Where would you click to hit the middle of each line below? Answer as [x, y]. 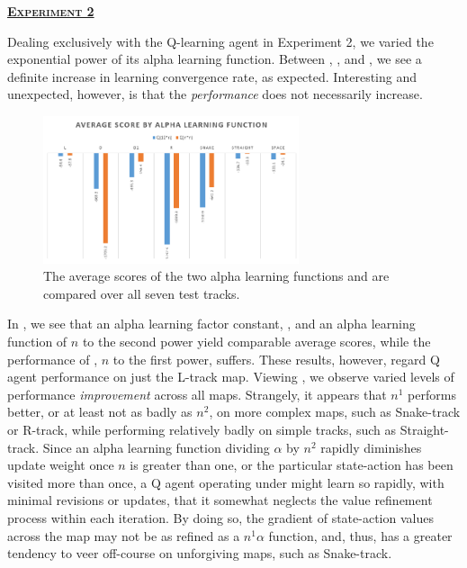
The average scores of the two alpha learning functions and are [216, 276]
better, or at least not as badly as [100, 412]
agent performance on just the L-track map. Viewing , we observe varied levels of [231, 377]
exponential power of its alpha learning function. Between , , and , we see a [215, 59]
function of [37, 342]
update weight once [61, 465]
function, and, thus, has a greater [360, 535]
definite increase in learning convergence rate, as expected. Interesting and [212, 76]
